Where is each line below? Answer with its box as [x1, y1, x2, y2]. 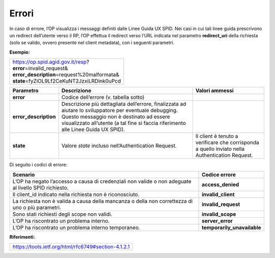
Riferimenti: [9, 234, 35, 240]
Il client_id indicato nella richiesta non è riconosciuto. [12, 191, 140, 198]
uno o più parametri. [12, 204, 61, 211]
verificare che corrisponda [195, 139, 259, 146]
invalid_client [201, 191, 235, 198]
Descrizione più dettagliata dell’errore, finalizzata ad [61, 100, 186, 108]
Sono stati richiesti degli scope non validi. [12, 211, 113, 218]
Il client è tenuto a [195, 133, 238, 140]
